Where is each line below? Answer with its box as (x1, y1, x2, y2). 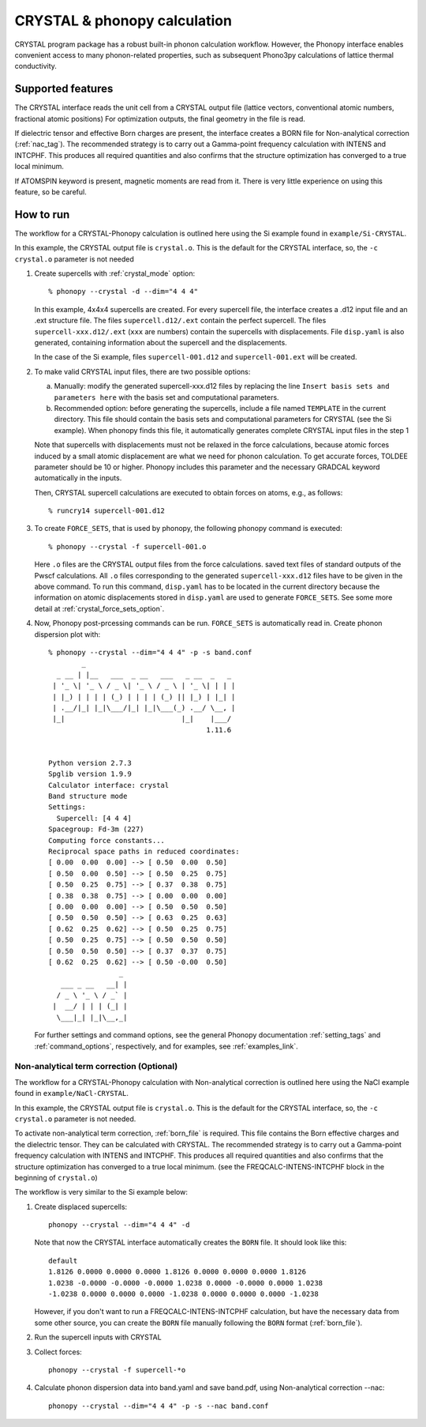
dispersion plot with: (34, 629, 101, 639)
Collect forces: (34, 1347, 82, 1357)
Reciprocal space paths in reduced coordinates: (48, 847, 240, 857)
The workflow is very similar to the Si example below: (14, 1188, 189, 1197)
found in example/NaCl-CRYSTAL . (14, 1089, 129, 1098)
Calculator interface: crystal (48, 781, 170, 789)
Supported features (14, 82, 114, 96)
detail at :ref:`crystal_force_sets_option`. (34, 604, 165, 613)
